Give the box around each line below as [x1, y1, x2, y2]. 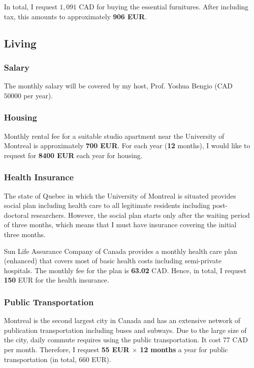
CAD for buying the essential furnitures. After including [79, 1, 249, 11]
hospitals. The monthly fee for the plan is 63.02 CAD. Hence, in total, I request [4, 265, 247, 275]
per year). [23, 90, 53, 100]
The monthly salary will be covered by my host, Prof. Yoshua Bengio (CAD [4, 81, 233, 91]
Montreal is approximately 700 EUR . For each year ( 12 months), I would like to [4, 140, 251, 151]
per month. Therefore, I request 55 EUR [4, 344, 129, 354]
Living [4, 35, 37, 50]
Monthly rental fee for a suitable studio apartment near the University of [4, 130, 224, 141]
